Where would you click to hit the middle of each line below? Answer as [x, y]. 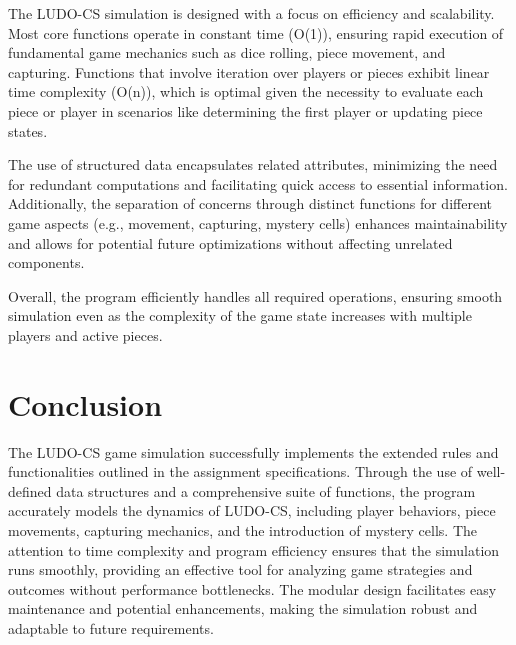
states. [28, 130]
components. [46, 262]
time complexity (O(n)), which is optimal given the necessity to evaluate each [246, 91]
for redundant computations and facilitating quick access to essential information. [258, 183]
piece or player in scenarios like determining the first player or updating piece [245, 110]
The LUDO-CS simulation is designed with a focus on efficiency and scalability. [251, 13]
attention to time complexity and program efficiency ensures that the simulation [254, 549]
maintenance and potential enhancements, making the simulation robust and [243, 608]
